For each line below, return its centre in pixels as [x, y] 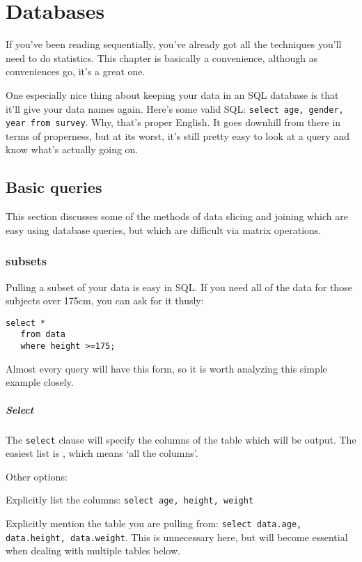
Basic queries [54, 187]
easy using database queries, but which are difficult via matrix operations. [164, 229]
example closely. [40, 382]
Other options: [37, 476]
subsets [26, 261]
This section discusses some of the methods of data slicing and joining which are [177, 216]
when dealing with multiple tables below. [93, 551]
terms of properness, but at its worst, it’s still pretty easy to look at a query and [178, 135]
